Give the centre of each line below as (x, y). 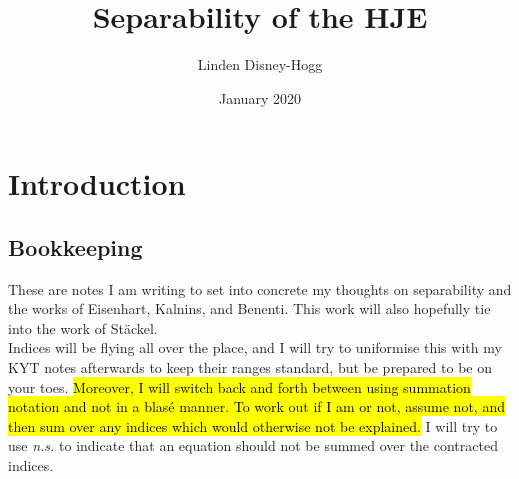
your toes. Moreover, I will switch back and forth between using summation (239, 386)
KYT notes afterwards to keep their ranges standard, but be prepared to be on (250, 367)
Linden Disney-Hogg (260, 64)
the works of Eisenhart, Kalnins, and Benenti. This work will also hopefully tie (249, 308)
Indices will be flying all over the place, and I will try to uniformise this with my (255, 347)
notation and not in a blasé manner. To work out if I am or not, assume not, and (256, 406)
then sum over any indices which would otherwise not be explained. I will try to (253, 425)
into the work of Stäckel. (83, 327)
